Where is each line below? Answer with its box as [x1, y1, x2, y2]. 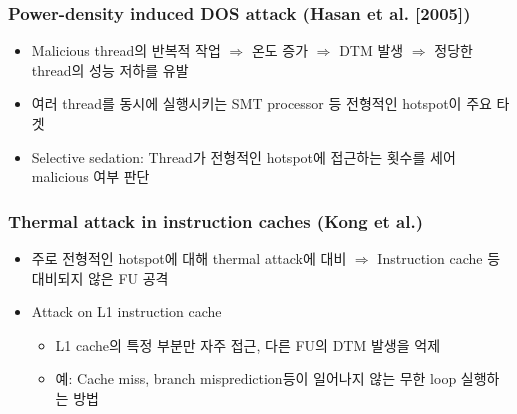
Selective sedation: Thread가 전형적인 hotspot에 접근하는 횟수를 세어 [31, 146, 456, 167]
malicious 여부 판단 [31, 166, 150, 187]
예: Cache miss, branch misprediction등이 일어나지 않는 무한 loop [55, 368, 457, 389]
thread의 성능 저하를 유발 [31, 59, 189, 80]
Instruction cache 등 [377, 248, 501, 268]
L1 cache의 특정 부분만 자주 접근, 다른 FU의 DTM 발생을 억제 [55, 334, 441, 355]
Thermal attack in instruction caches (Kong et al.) [8, 208, 424, 233]
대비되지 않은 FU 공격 [31, 267, 169, 288]
